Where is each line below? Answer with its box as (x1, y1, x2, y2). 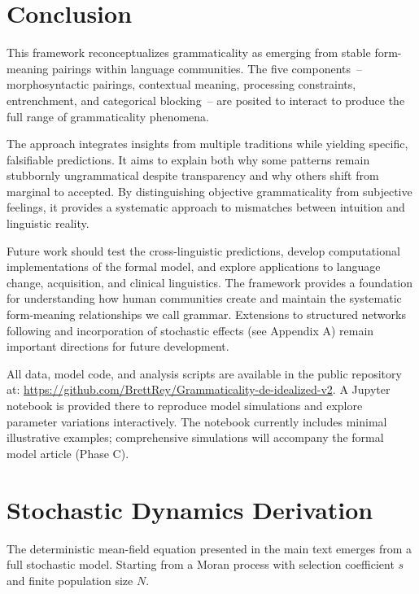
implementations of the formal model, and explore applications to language (7, 258, 381, 275)
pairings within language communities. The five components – (51, 59, 362, 76)
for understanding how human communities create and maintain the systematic (7, 290, 402, 307)
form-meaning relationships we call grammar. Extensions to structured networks (7, 306, 406, 323)
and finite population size (7, 571, 133, 588)
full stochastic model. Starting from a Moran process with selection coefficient (7, 556, 395, 573)
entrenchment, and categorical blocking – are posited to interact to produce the (7, 91, 405, 108)
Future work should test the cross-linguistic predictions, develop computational (7, 242, 400, 259)
